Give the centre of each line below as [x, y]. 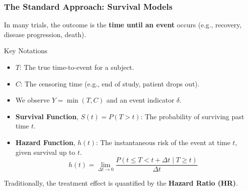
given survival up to [45, 152]
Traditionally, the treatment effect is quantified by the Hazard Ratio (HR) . [121, 183]
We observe [33, 100]
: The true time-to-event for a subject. [77, 67]
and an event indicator [140, 100]
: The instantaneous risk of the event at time [163, 142]
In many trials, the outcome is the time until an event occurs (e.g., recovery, [123, 25]
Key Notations [26, 51]
